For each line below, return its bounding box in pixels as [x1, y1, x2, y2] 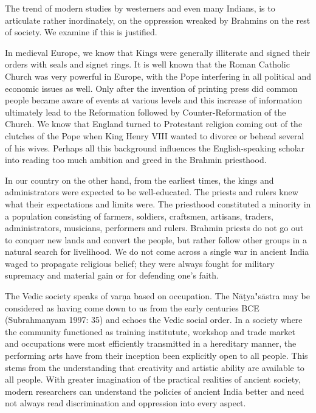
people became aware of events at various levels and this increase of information [5, 94, 303, 106]
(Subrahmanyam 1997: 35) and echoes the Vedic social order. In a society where [5, 313, 303, 326]
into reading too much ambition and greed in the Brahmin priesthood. [5, 153, 267, 166]
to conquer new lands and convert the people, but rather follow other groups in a [5, 233, 307, 246]
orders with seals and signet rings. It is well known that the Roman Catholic [5, 58, 290, 71]
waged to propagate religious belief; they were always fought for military [5, 257, 275, 269]
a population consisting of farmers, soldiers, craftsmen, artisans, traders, [5, 209, 273, 222]
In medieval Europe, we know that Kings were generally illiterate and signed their [5, 46, 311, 58]
